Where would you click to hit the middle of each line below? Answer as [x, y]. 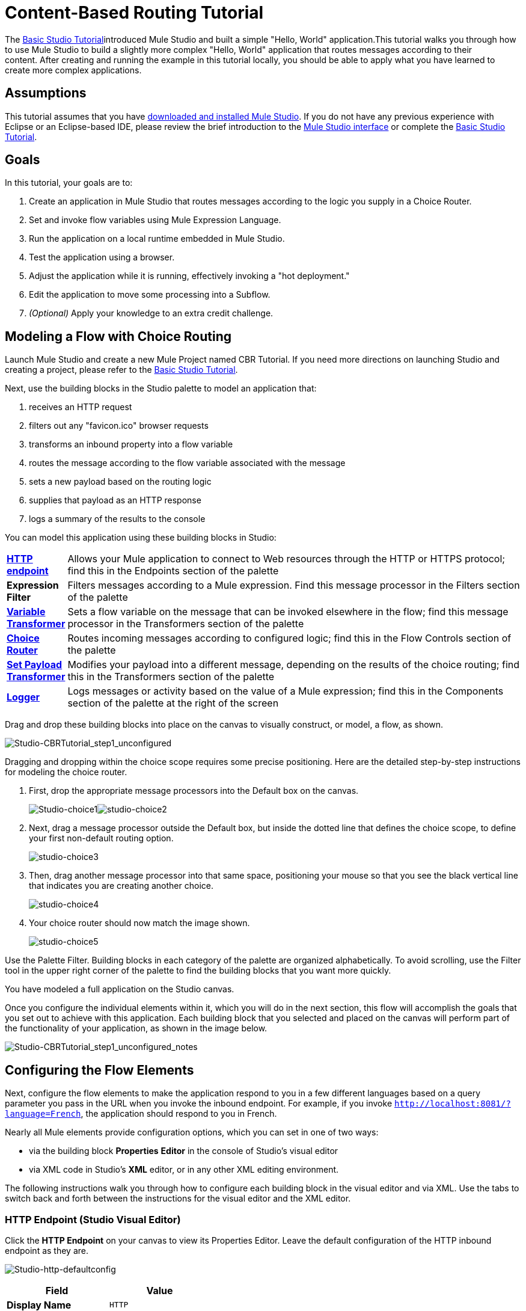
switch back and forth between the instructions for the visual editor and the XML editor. [178, 1199]
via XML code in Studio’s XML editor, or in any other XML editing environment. [184, 1170]
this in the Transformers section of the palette [171, 677]
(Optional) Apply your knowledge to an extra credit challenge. [151, 313]
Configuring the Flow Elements [99, 1070]
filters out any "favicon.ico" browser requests [119, 426]
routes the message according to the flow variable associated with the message [187, 463]
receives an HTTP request [81, 407]
